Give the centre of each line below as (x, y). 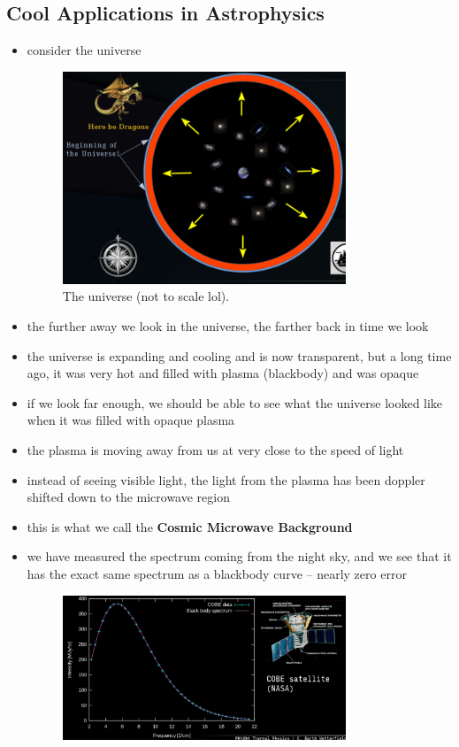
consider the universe (84, 50)
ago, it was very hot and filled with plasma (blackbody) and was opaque (223, 373)
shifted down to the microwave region (128, 497)
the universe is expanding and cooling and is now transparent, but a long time (239, 355)
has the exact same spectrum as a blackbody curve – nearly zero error (217, 573)
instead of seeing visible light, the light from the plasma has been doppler (226, 479)
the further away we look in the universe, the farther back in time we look (228, 325)
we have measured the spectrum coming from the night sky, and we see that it (239, 556)
